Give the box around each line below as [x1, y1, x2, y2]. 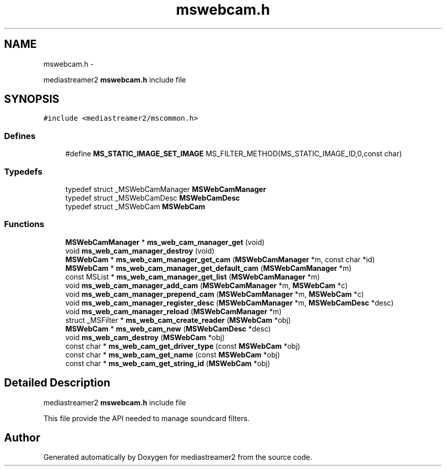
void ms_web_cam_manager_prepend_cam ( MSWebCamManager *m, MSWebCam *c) [65, 289, 364, 298]
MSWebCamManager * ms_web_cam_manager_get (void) [65, 237, 265, 246]
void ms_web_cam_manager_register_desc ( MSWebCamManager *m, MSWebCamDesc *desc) [65, 298, 394, 307]
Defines [4, 130, 36, 141]
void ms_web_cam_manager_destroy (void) [65, 246, 215, 255]
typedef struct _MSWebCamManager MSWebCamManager [65, 184, 266, 193]
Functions [4, 219, 44, 230]
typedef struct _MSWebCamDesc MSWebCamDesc [65, 193, 240, 202]
